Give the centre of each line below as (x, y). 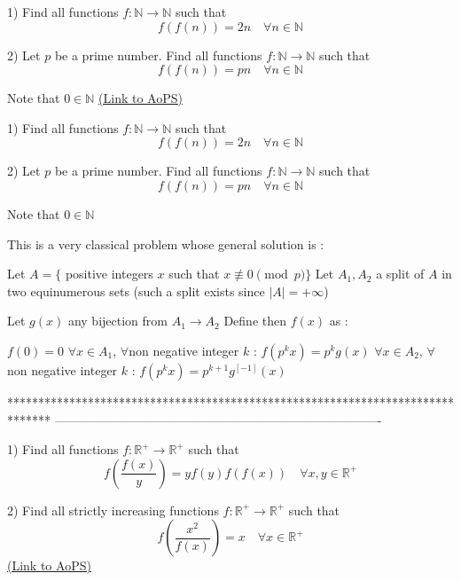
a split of (400, 274)
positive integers (109, 274)
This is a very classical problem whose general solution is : (166, 243)
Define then (255, 321)
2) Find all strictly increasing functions (113, 510)
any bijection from (117, 321)
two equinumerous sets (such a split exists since (136, 290)
